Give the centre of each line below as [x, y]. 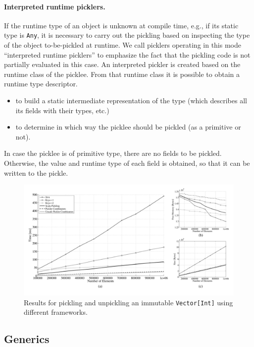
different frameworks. [56, 312]
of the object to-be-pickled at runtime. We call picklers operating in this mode [123, 45]
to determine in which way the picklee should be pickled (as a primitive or [128, 127]
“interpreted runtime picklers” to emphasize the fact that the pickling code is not [127, 54]
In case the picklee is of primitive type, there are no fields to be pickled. [113, 153]
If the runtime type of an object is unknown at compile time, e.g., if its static [121, 25]
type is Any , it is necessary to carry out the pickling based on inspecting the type [127, 35]
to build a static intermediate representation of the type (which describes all [131, 101]
